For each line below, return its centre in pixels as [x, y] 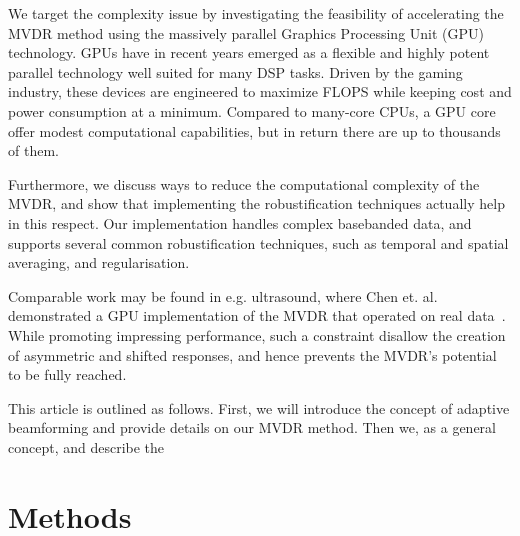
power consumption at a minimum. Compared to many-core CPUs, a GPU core [252, 110]
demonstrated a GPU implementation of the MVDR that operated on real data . [257, 315]
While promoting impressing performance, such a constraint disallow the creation [257, 334]
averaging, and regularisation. [99, 262]
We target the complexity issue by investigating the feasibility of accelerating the [256, 13]
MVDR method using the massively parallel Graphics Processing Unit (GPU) [246, 32]
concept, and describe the [86, 446]
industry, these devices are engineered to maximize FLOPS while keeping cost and [260, 91]
